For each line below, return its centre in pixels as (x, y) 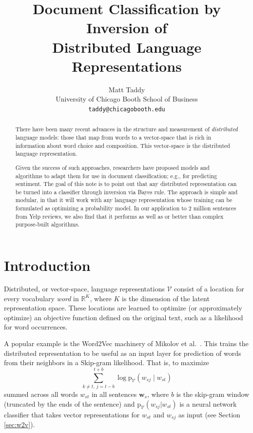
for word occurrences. (36, 327)
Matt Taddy (127, 89)
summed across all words (41, 394)
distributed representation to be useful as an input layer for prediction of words (123, 353)
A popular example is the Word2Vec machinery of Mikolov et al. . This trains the (126, 343)
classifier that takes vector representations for (72, 414)
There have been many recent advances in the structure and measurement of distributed (126, 129)
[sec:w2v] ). (19, 424)
